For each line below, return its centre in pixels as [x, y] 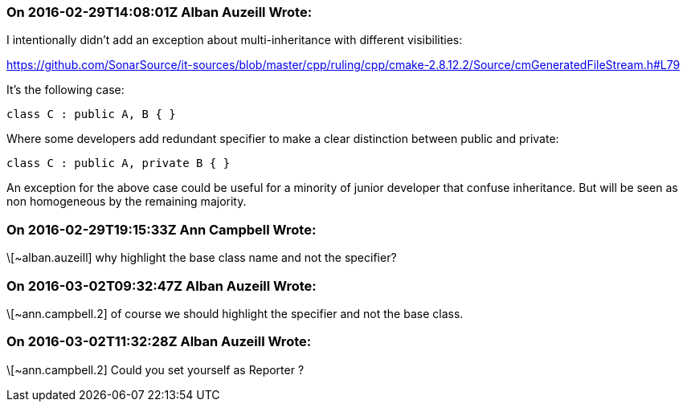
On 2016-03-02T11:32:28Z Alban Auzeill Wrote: [159, 342]
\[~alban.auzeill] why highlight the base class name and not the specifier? [202, 258]
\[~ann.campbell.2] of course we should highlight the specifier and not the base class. [235, 313]
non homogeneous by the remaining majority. [127, 202]
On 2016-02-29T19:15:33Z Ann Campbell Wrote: [162, 229]
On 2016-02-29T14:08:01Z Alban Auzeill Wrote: [159, 12]
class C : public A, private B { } [119, 163]
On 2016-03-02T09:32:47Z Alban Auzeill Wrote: [162, 286]
